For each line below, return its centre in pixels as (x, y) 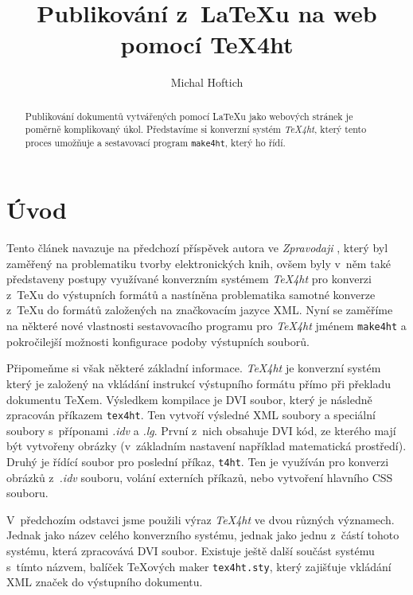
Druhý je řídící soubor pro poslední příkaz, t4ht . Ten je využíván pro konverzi (198, 461)
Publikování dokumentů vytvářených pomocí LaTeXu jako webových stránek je (189, 116)
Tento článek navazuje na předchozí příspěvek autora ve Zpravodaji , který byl (197, 248)
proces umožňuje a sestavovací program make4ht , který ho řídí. (155, 143)
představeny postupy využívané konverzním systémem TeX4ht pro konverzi (189, 279)
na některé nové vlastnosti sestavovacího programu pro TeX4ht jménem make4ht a (206, 326)
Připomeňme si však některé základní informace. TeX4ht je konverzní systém (194, 368)
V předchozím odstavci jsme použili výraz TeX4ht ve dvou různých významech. (201, 519)
